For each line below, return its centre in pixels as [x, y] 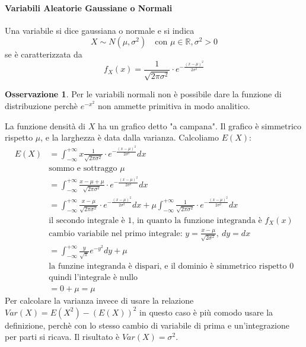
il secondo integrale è [87, 220]
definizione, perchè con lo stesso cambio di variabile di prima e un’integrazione [147, 325]
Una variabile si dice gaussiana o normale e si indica [100, 30]
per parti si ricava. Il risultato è [62, 337]
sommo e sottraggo [83, 168]
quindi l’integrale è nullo [93, 278]
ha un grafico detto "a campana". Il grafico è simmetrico [200, 125]
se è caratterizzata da [44, 54]
